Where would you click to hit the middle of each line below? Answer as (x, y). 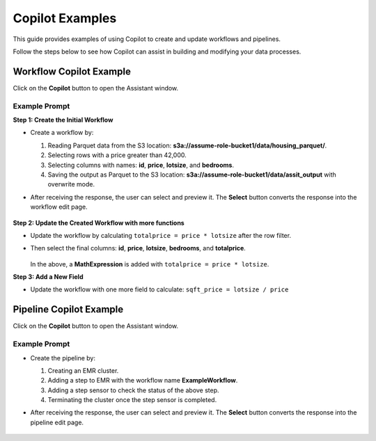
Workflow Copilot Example (72, 71)
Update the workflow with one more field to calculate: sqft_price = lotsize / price (159, 289)
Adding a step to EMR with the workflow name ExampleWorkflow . (143, 380)
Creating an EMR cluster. (83, 370)
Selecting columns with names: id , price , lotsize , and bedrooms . (141, 165)
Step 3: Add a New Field (48, 277)
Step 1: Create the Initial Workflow (63, 120)
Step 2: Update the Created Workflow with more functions (99, 223)
